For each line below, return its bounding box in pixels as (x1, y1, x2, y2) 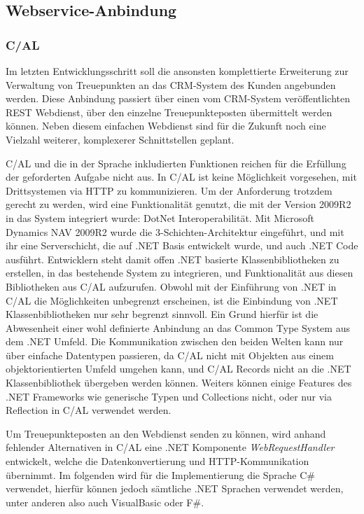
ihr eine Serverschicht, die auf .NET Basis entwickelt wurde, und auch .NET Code (6, 238, 358, 253)
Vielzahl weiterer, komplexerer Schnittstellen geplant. (6, 132, 234, 146)
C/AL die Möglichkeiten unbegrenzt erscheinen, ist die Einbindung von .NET (6, 293, 338, 307)
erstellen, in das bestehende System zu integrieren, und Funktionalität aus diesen (6, 265, 353, 280)
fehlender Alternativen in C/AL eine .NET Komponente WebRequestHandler (6, 440, 335, 454)
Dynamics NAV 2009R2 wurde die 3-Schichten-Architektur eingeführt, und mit (6, 224, 344, 239)
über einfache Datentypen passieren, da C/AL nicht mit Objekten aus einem (6, 347, 334, 362)
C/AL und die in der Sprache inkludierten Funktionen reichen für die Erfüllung (6, 155, 346, 170)
